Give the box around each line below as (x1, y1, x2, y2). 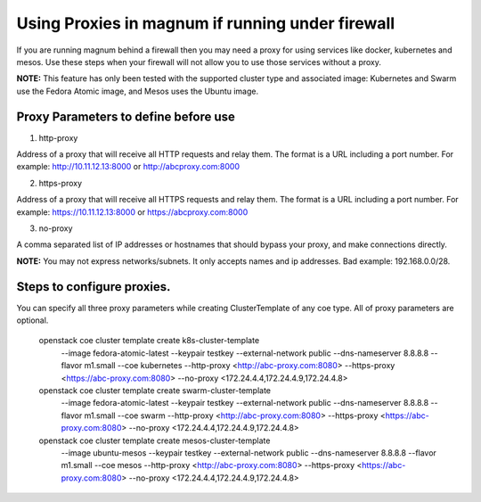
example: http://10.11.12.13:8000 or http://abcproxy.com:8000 (16, 161, 240, 172)
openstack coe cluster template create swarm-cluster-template (38, 385, 272, 396)
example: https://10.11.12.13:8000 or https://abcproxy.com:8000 (16, 206, 249, 218)
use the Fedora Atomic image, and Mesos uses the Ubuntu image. (16, 86, 258, 96)
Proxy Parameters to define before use (16, 109, 236, 124)
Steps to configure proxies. (16, 279, 171, 294)
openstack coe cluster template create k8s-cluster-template (38, 335, 260, 346)
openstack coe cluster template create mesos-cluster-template (38, 435, 271, 446)
